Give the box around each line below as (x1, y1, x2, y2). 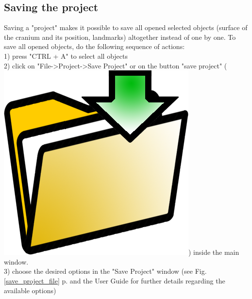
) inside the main (188, 247, 239, 257)
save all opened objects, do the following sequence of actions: (4, 41, 185, 51)
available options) (4, 285, 56, 295)
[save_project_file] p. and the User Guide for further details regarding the (4, 275, 225, 285)
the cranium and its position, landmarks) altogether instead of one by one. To (4, 32, 236, 42)
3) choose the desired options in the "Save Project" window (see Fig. (4, 266, 207, 276)
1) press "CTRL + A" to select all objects (4, 50, 128, 61)
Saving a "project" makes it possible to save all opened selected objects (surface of (4, 22, 248, 33)
